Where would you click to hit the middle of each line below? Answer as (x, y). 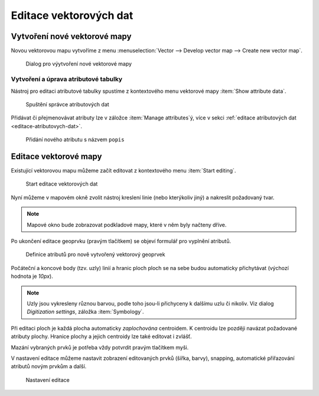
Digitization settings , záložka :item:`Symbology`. (85, 312)
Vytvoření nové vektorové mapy (71, 36)
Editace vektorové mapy (56, 156)
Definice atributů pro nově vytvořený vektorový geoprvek (95, 255)
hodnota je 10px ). (32, 276)
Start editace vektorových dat (62, 184)
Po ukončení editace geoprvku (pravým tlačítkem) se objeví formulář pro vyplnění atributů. (121, 241)
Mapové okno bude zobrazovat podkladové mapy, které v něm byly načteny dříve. (127, 225)
